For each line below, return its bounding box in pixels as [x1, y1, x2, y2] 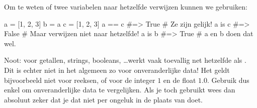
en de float [163, 74, 196, 85]
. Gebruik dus [207, 74, 249, 85]
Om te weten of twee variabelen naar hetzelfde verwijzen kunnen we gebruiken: [4, 2, 247, 12]
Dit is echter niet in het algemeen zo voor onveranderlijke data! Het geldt [4, 64, 230, 75]
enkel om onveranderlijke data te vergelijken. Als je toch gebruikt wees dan [4, 84, 235, 95]
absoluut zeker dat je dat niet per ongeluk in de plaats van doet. [4, 94, 203, 104]
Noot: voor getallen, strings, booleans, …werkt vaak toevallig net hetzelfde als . [4, 55, 246, 65]
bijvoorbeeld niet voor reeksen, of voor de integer [4, 74, 155, 85]
